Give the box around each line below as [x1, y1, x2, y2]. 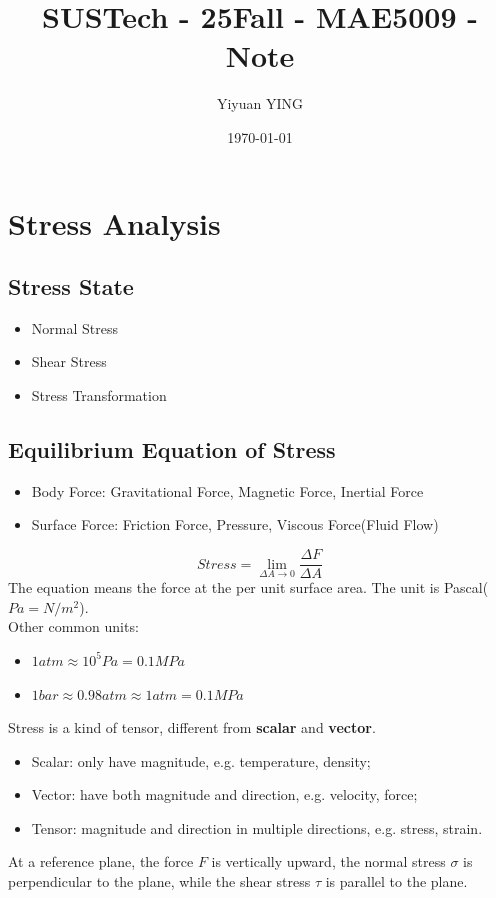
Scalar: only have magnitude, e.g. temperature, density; [31, 750, 371, 771]
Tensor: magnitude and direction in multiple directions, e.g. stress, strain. [31, 817, 483, 838]
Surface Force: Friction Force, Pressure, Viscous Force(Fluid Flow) [31, 514, 439, 535]
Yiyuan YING [216, 93, 304, 114]
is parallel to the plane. [325, 871, 468, 892]
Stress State [8, 271, 134, 302]
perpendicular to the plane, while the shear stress [8, 871, 311, 892]
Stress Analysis [8, 202, 221, 243]
